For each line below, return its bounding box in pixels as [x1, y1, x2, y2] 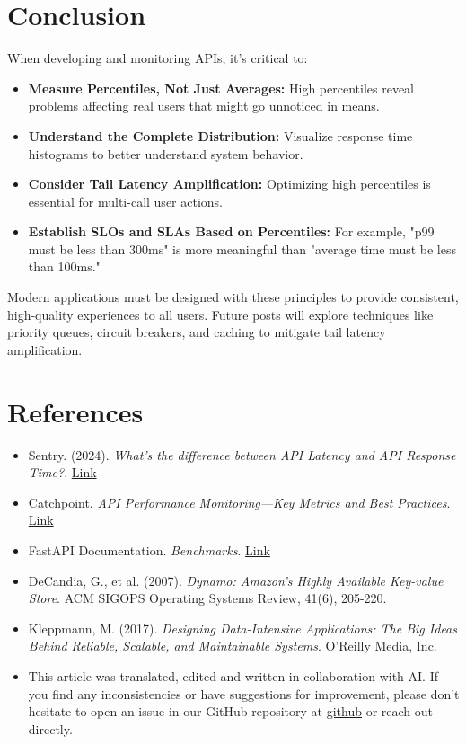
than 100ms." [28, 257, 101, 276]
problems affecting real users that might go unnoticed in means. [28, 96, 380, 115]
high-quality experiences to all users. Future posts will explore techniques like [7, 305, 434, 323]
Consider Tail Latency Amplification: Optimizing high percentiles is [28, 174, 431, 193]
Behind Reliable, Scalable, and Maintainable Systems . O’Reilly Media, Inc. [28, 636, 437, 655]
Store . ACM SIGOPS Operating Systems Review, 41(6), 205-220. [28, 589, 387, 607]
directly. [28, 719, 73, 738]
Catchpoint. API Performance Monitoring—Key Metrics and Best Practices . [28, 492, 451, 511]
